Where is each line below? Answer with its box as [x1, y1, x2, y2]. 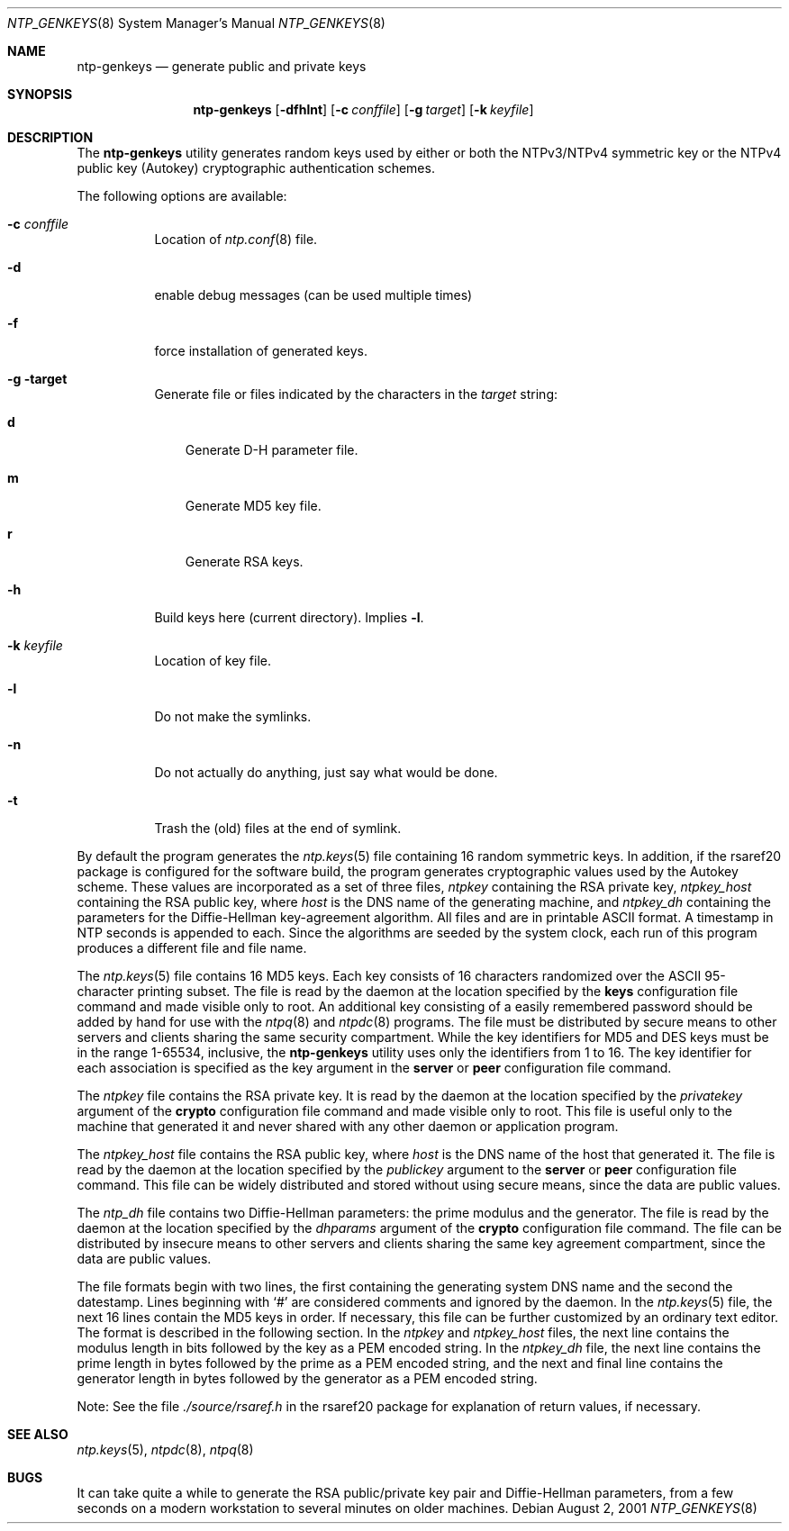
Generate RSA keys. [185, 554, 304, 569]
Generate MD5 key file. [185, 498, 322, 513]
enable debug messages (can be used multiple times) [154, 287, 473, 303]
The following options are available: [77, 188, 287, 204]
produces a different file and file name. [77, 940, 307, 956]
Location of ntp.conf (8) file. [154, 231, 318, 247]
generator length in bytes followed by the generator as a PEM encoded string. [77, 1371, 538, 1386]
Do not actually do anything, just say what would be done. [154, 765, 498, 780]
